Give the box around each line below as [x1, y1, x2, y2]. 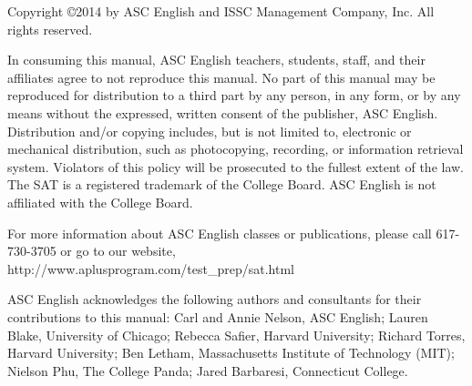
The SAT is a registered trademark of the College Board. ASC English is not [7, 175, 436, 194]
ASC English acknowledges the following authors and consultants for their [7, 289, 422, 309]
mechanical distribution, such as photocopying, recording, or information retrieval [7, 139, 464, 158]
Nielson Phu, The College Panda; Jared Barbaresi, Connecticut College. [7, 361, 408, 380]
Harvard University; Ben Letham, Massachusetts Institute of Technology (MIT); [7, 343, 455, 362]
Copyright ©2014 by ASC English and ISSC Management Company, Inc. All [7, 2, 435, 20]
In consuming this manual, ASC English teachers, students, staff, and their [7, 50, 426, 69]
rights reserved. [7, 19, 93, 38]
